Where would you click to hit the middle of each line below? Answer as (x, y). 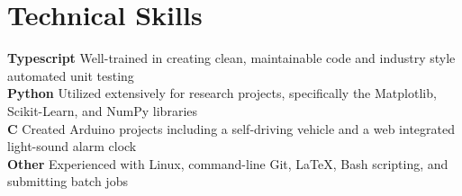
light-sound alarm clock (72, 146)
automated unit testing (71, 75)
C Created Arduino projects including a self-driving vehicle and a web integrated (231, 128)
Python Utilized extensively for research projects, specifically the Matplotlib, (222, 93)
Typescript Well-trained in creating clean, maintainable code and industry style (231, 58)
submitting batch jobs (68, 181)
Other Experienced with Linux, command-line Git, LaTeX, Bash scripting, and (228, 163)
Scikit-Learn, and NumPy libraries (103, 110)
